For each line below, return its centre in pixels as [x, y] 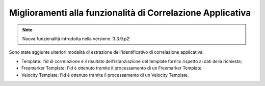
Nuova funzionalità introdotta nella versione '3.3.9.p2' [77, 39]
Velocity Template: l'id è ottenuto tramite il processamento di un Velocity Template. [105, 75]
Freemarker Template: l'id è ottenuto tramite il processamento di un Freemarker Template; [112, 68]
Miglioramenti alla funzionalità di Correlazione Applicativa [130, 13]
